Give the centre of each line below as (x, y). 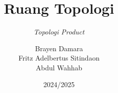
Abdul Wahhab (59, 67)
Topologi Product (59, 32)
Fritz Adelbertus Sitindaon (59, 58)
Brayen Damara (59, 48)
